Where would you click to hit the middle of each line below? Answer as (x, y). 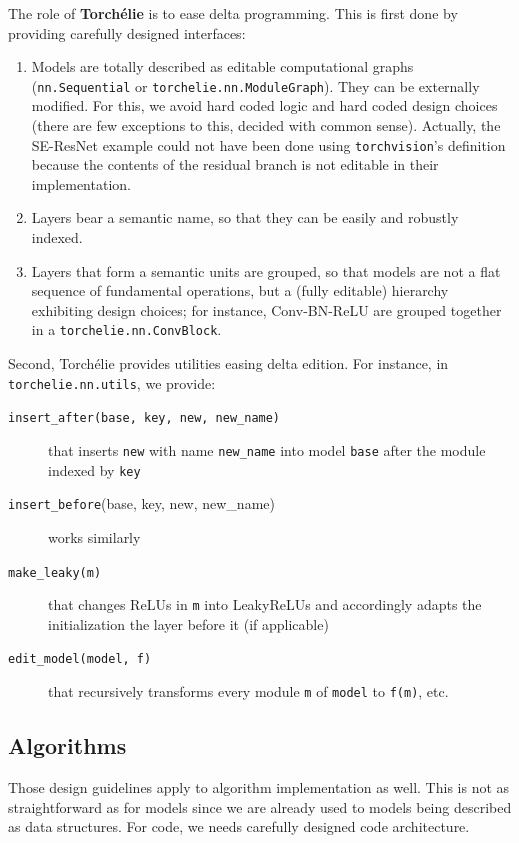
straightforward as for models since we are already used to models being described (260, 806)
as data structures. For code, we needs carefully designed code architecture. (239, 826)
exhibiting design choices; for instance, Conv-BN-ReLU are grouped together (266, 309)
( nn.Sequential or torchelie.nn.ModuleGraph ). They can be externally (255, 85)
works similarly (94, 536)
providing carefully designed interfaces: (127, 32)
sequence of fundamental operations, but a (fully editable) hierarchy (240, 290)
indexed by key (94, 469)
